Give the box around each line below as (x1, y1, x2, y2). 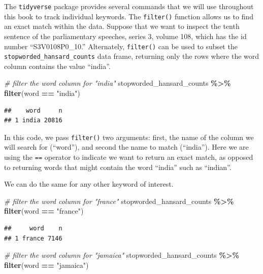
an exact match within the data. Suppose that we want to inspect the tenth (4, 21, 240, 31)
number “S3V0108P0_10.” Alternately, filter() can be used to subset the (4, 41, 238, 51)
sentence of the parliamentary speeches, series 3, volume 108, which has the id (4, 30, 247, 41)
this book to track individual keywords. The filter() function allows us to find (4, 11, 253, 21)
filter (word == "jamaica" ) (4, 259, 89, 270)
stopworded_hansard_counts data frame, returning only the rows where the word (4, 51, 259, 61)
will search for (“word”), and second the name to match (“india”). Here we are (4, 142, 249, 152)
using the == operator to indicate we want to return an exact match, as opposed (4, 152, 253, 162)
